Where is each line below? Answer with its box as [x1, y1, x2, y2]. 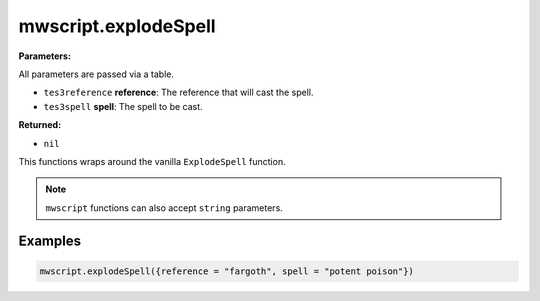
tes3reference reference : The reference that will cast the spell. [43, 86, 314, 99]
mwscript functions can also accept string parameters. [45, 201, 284, 214]
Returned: [18, 119, 62, 131]
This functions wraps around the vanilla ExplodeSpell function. [18, 155, 286, 167]
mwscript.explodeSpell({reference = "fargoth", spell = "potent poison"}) [39, 265, 415, 277]
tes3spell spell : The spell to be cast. [43, 100, 204, 112]
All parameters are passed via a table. [18, 68, 175, 80]
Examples [18, 233, 82, 250]
